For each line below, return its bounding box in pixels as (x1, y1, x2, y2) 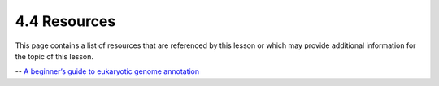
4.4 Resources (15, 12, 116, 30)
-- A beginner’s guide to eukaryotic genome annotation (15, 67, 200, 76)
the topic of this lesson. (15, 51, 93, 61)
